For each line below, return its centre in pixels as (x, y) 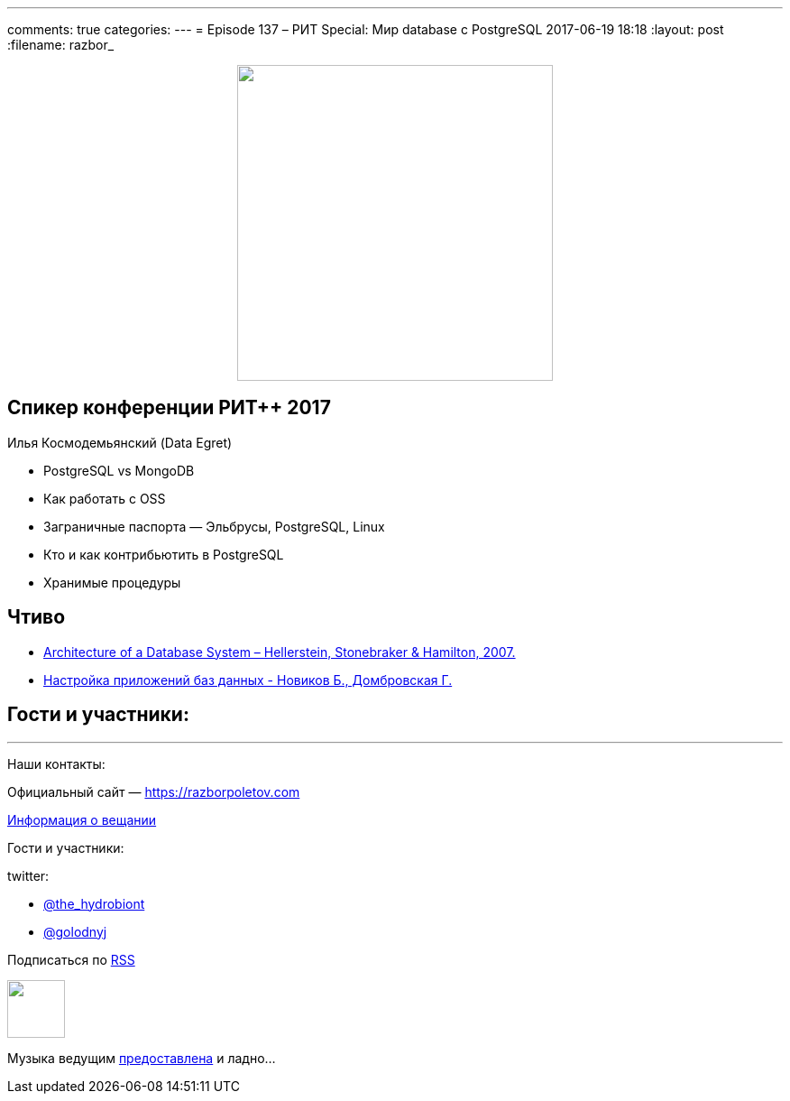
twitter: (28, 875)
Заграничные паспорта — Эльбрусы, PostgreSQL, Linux (214, 526)
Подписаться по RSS (71, 959)
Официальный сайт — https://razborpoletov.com (154, 791)
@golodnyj (75, 931)
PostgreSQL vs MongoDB (119, 470)
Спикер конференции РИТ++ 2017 (169, 408)
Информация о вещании (82, 819)
